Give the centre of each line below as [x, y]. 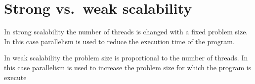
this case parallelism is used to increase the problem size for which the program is [128, 67]
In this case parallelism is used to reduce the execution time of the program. [119, 41]
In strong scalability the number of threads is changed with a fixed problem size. [126, 32]
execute [15, 77]
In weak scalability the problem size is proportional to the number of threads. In [126, 58]
